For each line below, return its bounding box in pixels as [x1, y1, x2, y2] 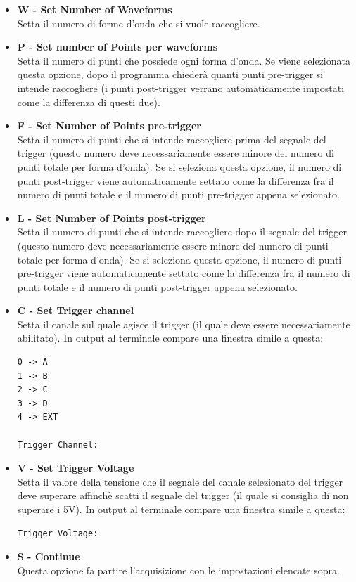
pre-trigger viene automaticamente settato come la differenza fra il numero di [17, 266, 350, 280]
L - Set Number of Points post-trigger [17, 210, 206, 225]
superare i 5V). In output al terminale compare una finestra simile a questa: [17, 502, 345, 516]
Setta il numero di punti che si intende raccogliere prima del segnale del [17, 131, 326, 146]
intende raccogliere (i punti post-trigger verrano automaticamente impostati [17, 80, 345, 95]
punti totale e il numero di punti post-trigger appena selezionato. [17, 279, 298, 294]
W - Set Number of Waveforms [17, 2, 172, 16]
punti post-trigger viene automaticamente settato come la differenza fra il [17, 173, 334, 188]
